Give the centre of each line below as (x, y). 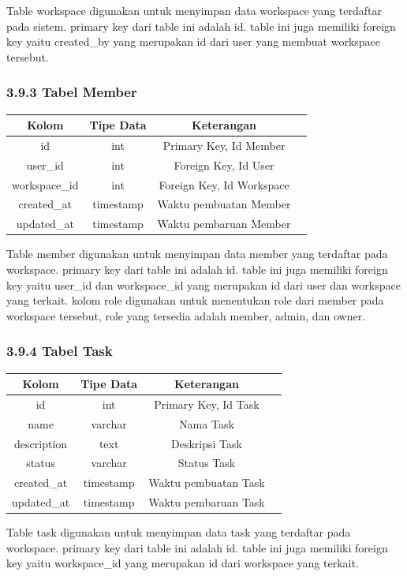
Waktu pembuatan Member (224, 204)
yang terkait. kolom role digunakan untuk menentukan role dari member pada (195, 300)
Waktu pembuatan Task (207, 482)
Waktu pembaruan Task (207, 502)
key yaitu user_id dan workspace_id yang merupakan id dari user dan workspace (203, 284)
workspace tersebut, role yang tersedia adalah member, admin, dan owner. (186, 315)
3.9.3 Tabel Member (72, 92)
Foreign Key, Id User (224, 165)
